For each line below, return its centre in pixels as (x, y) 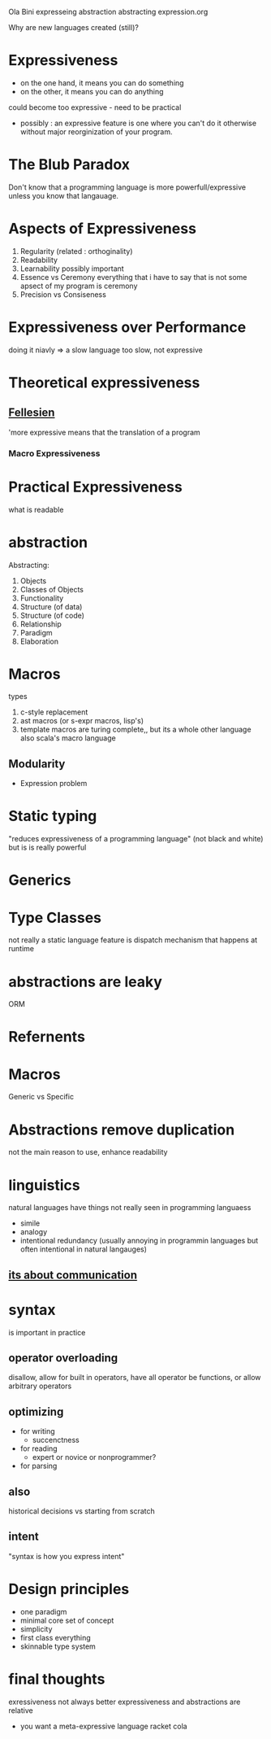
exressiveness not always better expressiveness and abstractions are (125, 1702)
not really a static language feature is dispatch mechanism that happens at (133, 940)
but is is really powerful (47, 848)
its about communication (73, 1275)
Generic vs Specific (41, 1097)
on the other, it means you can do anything (92, 91)
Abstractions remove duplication (122, 1129)
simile (30, 1223)
